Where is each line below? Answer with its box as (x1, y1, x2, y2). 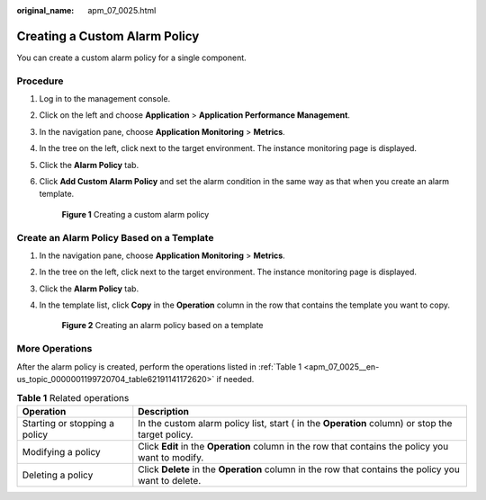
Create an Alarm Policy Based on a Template (16, 231, 214, 244)
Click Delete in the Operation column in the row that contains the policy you (138, 463, 461, 476)
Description (138, 405, 189, 417)
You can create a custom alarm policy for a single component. (16, 52, 247, 63)
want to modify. (138, 451, 204, 463)
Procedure (16, 75, 64, 87)
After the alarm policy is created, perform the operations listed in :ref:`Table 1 (16, 361, 302, 372)
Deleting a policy (22, 469, 94, 481)
